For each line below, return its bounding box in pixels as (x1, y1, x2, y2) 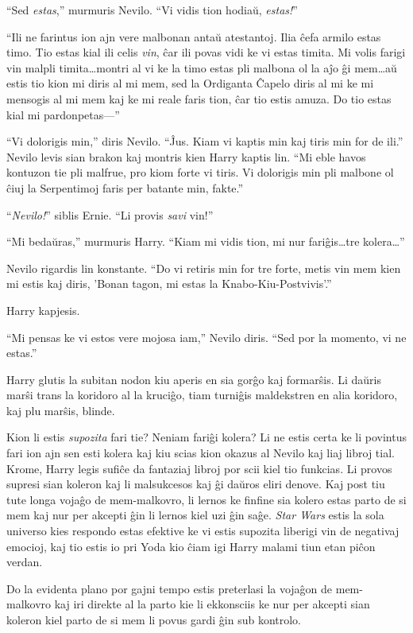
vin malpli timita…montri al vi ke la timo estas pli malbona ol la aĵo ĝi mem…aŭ (6, 59, 397, 76)
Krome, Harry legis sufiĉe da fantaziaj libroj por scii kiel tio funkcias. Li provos (6, 460, 392, 476)
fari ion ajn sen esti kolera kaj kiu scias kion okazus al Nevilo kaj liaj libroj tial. (6, 445, 395, 461)
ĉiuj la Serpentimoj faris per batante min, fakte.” (6, 179, 244, 196)
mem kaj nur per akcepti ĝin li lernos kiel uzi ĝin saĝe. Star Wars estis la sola (6, 507, 384, 523)
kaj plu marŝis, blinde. (6, 402, 115, 418)
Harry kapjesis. (6, 301, 80, 318)
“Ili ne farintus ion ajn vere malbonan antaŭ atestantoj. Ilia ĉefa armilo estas (6, 28, 381, 45)
